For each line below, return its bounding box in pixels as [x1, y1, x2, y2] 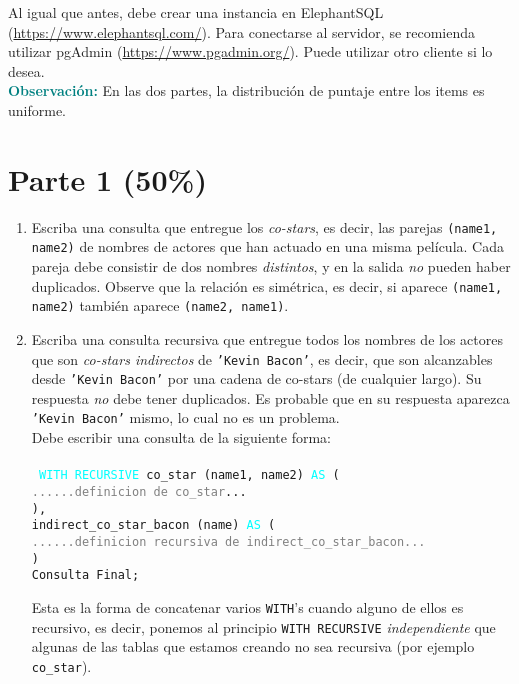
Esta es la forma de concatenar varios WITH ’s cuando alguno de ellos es [31, 596, 464, 617]
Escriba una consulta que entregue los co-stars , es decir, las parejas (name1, [31, 216, 498, 237]
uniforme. [8, 99, 67, 120]
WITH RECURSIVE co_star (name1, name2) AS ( [38, 468, 340, 483]
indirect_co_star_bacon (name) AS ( [31, 518, 276, 533]
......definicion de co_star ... [31, 484, 247, 499]
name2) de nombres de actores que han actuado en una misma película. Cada [31, 236, 504, 257]
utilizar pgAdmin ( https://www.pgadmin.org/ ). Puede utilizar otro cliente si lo [8, 41, 493, 62]
